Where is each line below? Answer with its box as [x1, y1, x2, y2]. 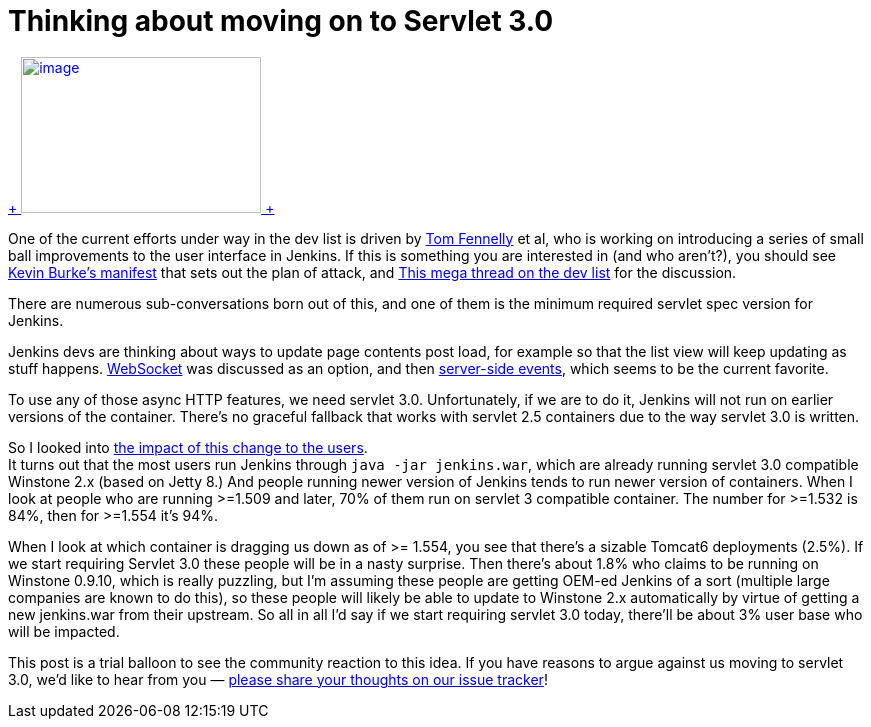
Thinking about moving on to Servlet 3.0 [8, 4, 554, 38]
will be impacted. [8, 622, 120, 640]
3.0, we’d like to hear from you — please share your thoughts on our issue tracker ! [8, 670, 548, 688]
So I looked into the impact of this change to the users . [8, 438, 368, 456]
